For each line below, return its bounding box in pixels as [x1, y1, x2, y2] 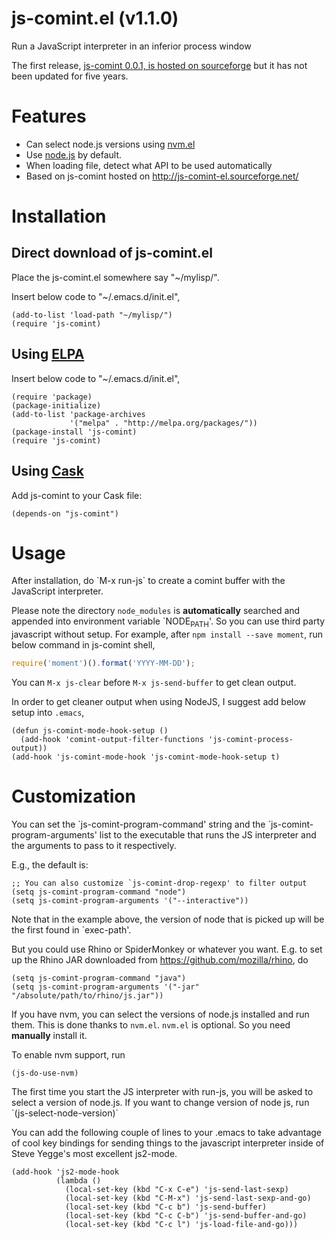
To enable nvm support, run [11, 1049, 126, 1061]
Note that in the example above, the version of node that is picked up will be [11, 913, 325, 926]
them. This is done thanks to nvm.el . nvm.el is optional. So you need [11, 1019, 291, 1031]
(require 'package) [11, 392, 93, 402]
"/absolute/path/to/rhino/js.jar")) [11, 991, 164, 1001]
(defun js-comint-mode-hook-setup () [11, 726, 169, 736]
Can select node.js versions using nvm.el [25, 138, 196, 150]
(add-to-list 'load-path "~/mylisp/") [11, 310, 173, 320]
